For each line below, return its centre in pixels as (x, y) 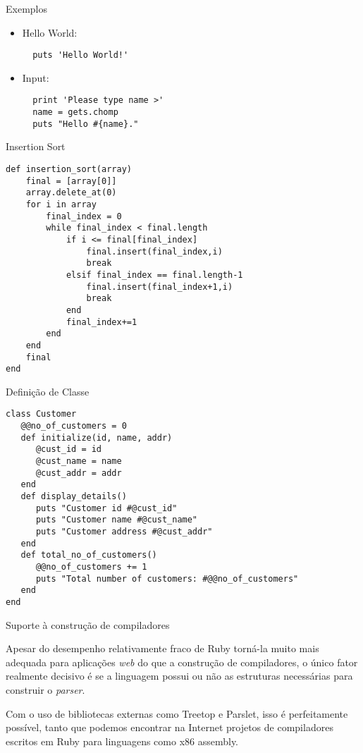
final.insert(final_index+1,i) (160, 287)
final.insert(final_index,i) (154, 251)
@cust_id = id (69, 449)
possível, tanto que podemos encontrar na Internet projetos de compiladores (170, 727)
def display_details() (74, 496)
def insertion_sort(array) (69, 169)
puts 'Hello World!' (81, 55)
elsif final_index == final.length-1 (154, 275)
